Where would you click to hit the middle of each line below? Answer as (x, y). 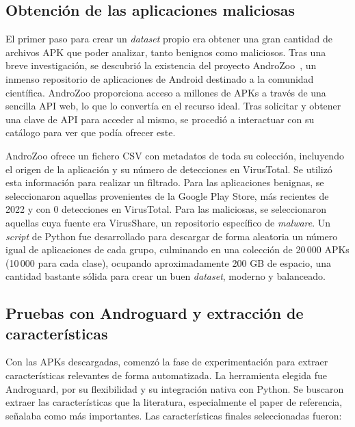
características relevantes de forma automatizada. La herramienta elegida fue (167, 375)
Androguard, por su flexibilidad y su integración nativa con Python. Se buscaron (175, 388)
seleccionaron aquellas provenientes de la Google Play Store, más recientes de (167, 195)
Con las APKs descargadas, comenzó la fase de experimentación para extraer (167, 362)
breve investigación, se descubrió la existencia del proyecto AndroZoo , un (161, 65)
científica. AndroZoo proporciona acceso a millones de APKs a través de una (166, 92)
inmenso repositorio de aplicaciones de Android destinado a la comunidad (160, 78)
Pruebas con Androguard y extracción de (155, 313)
